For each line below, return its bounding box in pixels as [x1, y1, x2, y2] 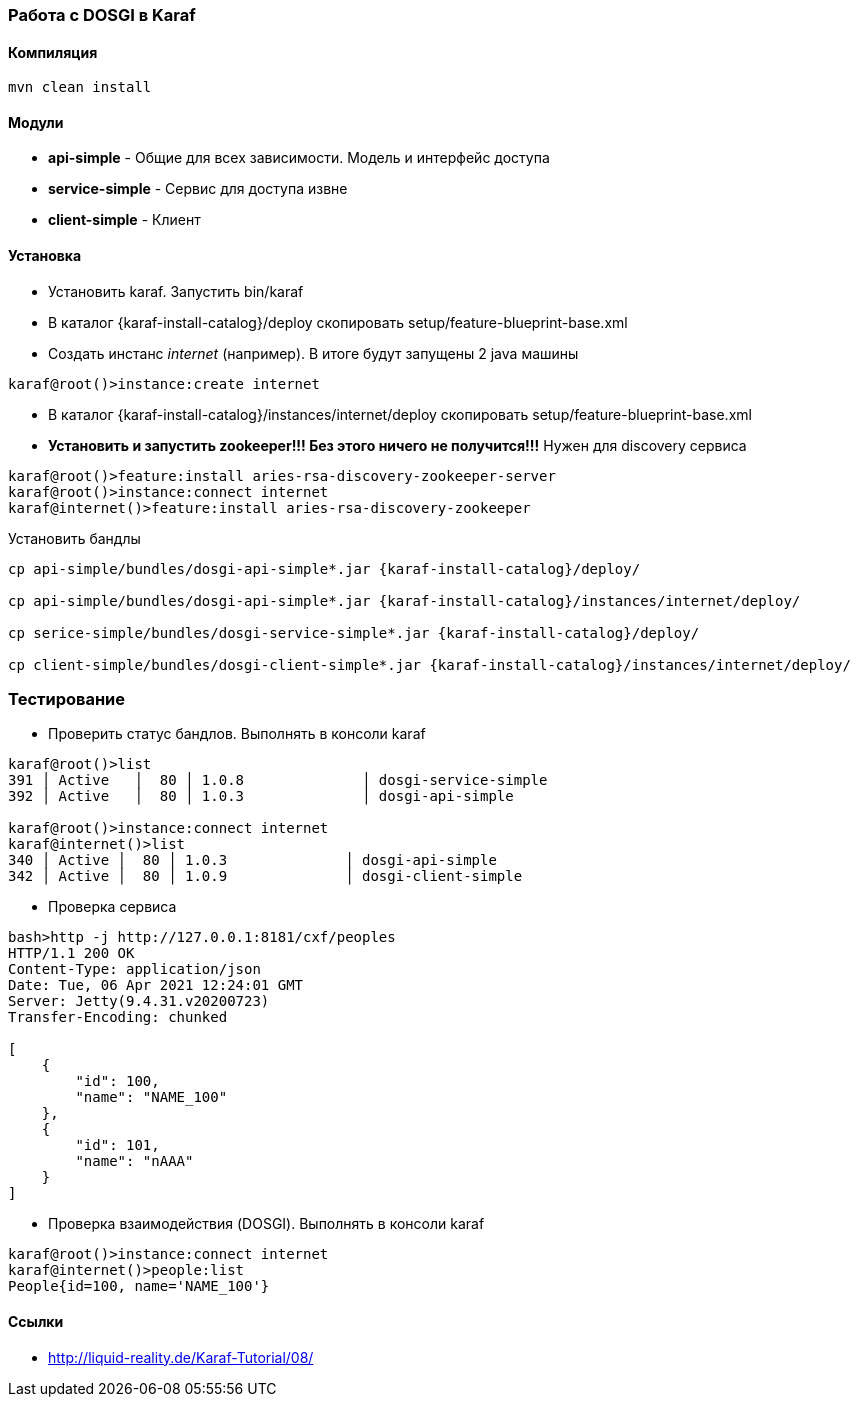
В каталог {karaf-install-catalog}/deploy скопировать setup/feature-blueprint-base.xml [48, 313, 628, 331]
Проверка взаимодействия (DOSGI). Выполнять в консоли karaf [48, 1215, 485, 1233]
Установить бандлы [8, 529, 141, 547]
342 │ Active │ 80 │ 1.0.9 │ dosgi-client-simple [8, 868, 523, 885]
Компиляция [8, 43, 98, 61]
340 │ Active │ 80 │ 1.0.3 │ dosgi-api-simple [8, 852, 497, 869]
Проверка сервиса [48, 898, 177, 916]
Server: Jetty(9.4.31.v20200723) [8, 993, 270, 1010]
